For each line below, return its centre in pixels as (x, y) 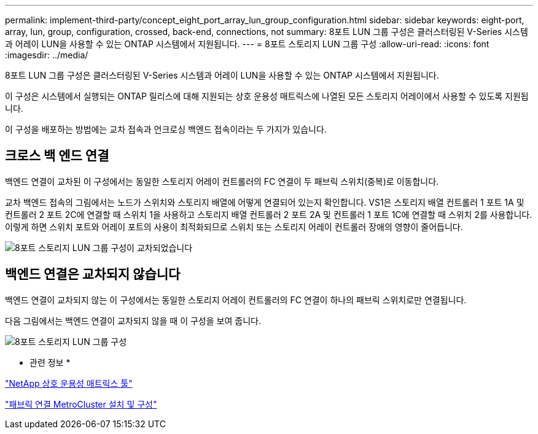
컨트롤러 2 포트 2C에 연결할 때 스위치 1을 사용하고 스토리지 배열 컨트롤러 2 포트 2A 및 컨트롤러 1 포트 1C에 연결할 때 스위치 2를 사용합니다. (269, 214)
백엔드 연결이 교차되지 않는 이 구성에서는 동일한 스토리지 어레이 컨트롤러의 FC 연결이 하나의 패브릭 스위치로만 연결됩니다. (236, 300)
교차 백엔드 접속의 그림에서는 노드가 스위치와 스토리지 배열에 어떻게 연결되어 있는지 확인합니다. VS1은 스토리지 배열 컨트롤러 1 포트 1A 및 (265, 202)
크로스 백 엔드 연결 (57, 156)
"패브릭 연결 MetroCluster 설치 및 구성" (81, 404)
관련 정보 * (50, 362)
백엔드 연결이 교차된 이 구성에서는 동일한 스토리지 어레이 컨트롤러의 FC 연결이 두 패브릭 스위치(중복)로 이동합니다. (222, 181)
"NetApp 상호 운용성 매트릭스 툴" (69, 383)
